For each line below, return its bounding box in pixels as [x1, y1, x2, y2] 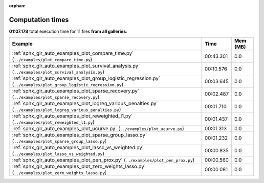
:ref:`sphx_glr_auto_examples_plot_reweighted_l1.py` [12, 113, 133, 119]
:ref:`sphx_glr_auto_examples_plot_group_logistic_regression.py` [12, 75, 161, 82]
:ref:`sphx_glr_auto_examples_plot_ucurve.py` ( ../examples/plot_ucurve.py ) [12, 125, 184, 132]
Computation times [9, 15, 69, 24]
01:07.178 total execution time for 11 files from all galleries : [9, 28, 127, 34]
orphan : [9, 3, 26, 8]
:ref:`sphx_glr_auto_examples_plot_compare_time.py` [12, 50, 134, 57]
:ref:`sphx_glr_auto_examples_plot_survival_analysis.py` [12, 63, 140, 69]
